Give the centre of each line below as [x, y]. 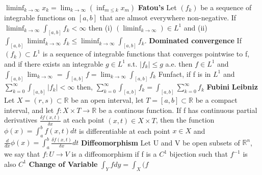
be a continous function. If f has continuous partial [178, 110]
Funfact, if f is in [185, 74]
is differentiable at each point [125, 130]
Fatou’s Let [157, 7]
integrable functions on [40, 17]
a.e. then [179, 63]
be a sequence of [226, 7]
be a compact [216, 100]
